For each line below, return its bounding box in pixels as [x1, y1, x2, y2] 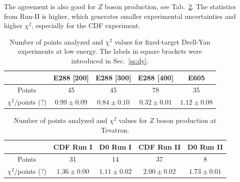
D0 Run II [187, 141, 223, 152]
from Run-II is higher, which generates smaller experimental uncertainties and [4, 11, 236, 21]
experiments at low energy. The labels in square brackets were [18, 46, 202, 56]
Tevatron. [101, 124, 129, 135]
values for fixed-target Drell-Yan [114, 36, 210, 46]
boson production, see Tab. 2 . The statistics [105, 1, 236, 11]
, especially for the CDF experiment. [32, 20, 141, 30]
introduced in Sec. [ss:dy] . [71, 55, 149, 65]
